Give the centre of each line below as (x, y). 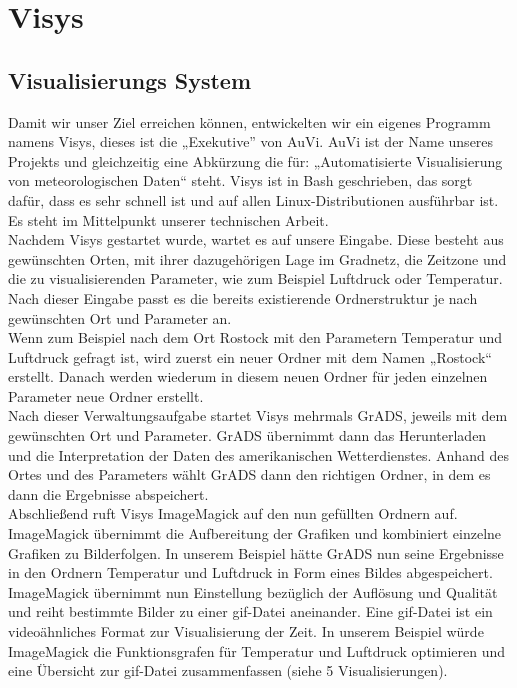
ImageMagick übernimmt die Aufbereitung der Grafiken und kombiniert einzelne (255, 533)
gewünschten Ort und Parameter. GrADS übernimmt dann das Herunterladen (247, 435)
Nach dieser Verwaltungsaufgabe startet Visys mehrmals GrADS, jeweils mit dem (258, 415)
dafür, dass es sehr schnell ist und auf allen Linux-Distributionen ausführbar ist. (253, 199)
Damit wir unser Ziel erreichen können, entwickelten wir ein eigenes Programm (249, 121)
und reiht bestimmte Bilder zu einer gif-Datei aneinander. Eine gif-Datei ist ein (250, 611)
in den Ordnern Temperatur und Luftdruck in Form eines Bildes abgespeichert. (250, 572)
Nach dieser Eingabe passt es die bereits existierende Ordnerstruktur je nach (243, 297)
